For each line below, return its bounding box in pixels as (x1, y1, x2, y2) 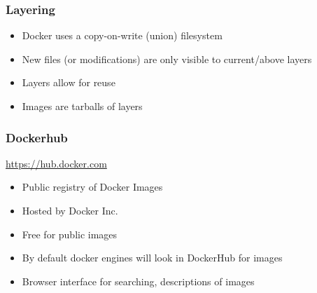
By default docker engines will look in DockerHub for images (22, 250, 283, 265)
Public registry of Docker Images (22, 179, 163, 194)
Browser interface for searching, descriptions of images (22, 273, 255, 288)
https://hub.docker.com (6, 156, 107, 170)
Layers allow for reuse (22, 75, 115, 90)
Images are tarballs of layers (22, 99, 143, 113)
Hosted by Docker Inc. (22, 203, 118, 217)
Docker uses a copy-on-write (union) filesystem (22, 28, 223, 43)
